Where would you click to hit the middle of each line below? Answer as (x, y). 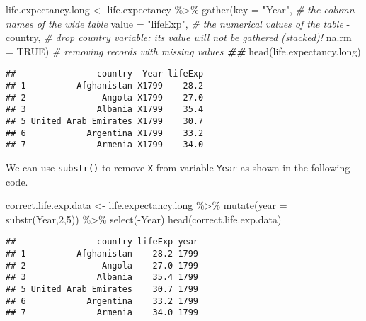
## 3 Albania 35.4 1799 (102, 277)
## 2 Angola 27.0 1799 (102, 265)
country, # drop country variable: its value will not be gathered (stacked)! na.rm (179, 37)
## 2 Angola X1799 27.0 (105, 97)
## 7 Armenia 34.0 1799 (102, 313)
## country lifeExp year (102, 242)
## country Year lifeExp (105, 74)
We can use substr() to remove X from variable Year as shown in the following (178, 167)
